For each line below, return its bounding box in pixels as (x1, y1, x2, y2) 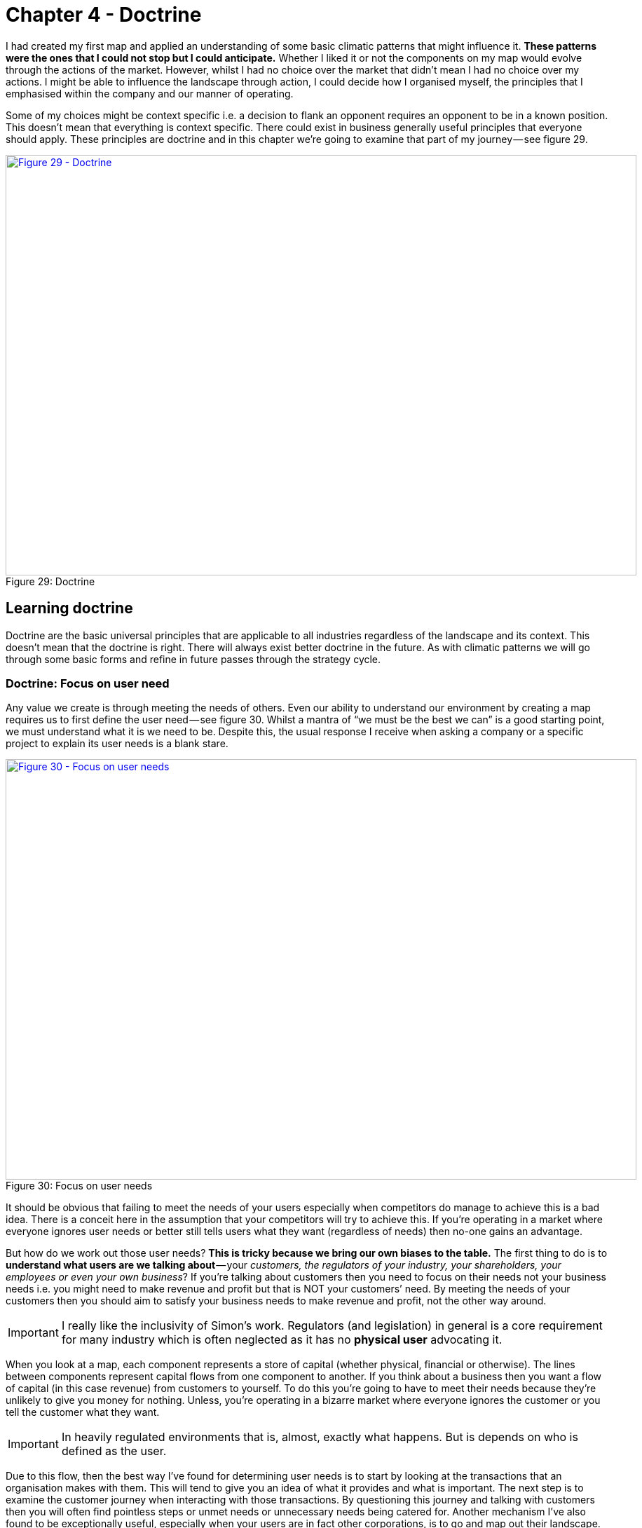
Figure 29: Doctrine (6, 575, 95, 587)
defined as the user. (61, 1444, 167, 1459)
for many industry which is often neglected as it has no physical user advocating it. (61, 1332, 503, 1347)
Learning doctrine (6, 599, 133, 618)
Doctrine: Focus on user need (6, 676, 170, 690)
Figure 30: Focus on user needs (6, 1180, 153, 1192)
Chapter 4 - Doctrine (6, 3, 202, 27)
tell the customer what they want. (6, 1406, 160, 1419)
